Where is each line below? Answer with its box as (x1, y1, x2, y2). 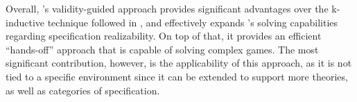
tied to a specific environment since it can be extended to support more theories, (6, 69, 348, 83)
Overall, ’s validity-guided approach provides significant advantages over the (6, 1, 329, 15)
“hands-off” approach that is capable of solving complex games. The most (6, 42, 319, 56)
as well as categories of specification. (6, 83, 160, 97)
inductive (6, 15, 45, 29)
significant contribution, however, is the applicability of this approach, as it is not (6, 56, 352, 70)
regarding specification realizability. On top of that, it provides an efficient (6, 28, 322, 43)
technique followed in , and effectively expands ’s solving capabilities (47, 15, 338, 29)
